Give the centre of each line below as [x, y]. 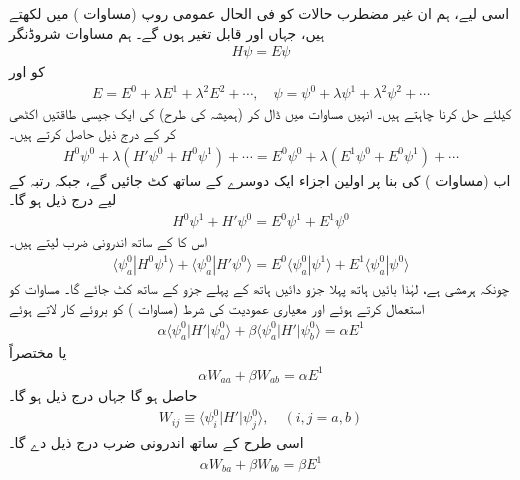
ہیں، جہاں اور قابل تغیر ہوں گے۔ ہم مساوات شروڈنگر [167, 32]
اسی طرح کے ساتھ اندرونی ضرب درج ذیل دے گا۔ [156, 441]
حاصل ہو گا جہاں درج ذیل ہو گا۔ [103, 395]
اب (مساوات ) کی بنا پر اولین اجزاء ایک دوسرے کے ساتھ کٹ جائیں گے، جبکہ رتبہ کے [260, 179]
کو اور [27, 71]
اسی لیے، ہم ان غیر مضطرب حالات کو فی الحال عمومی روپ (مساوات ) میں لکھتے [259, 13]
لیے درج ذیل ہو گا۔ [63, 199]
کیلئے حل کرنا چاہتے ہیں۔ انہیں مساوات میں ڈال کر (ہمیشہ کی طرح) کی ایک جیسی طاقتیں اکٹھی [260, 113]
